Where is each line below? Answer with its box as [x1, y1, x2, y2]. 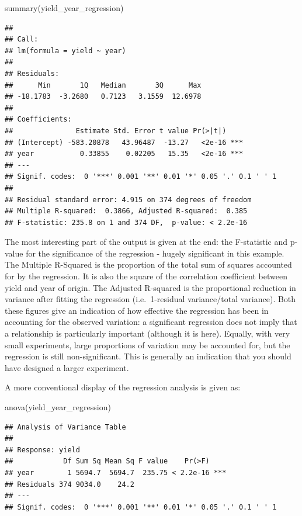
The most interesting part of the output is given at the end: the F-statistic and [5, 236, 288, 248]
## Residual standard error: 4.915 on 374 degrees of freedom [5, 195, 252, 204]
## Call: [5, 35, 39, 44]
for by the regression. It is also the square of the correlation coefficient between [5, 270, 287, 282]
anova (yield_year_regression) [5, 401, 111, 413]
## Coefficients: [5, 115, 72, 124]
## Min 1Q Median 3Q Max [5, 81, 202, 89]
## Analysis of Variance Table [5, 423, 126, 431]
